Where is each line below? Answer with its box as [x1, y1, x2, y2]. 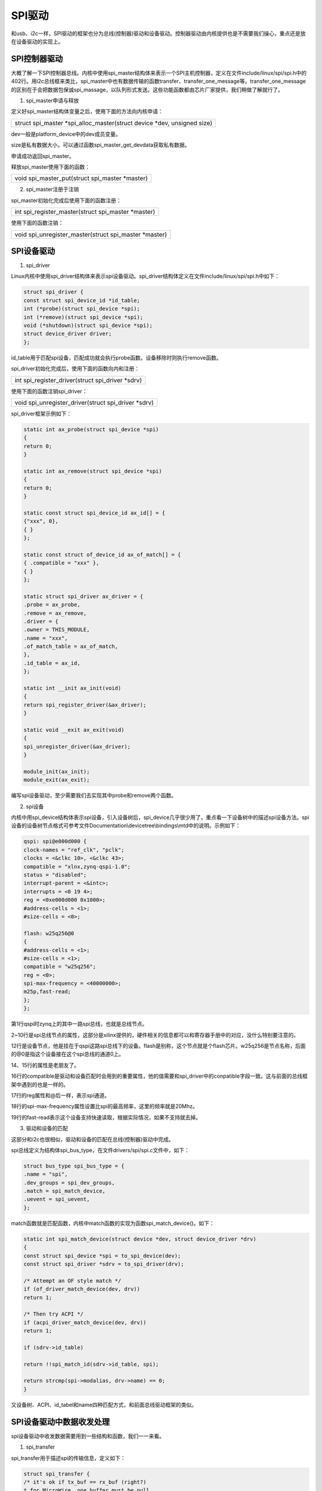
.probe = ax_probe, [23, 601, 80, 608]
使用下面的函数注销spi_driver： [11, 388, 88, 395]
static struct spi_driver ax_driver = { [23, 593, 143, 599]
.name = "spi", [23, 1171, 68, 1178]
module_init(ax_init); [23, 768, 90, 775]
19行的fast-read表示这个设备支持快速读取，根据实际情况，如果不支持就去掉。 [11, 1113, 202, 1121]
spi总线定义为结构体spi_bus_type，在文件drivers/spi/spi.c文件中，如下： [11, 1146, 190, 1153]
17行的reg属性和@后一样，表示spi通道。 [11, 1091, 110, 1099]
